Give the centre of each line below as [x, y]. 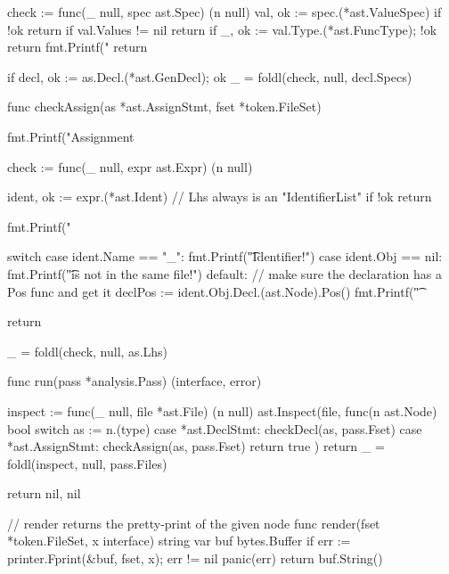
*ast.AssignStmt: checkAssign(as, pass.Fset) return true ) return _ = [196, 446]
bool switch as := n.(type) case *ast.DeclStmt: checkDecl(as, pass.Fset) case [215, 428]
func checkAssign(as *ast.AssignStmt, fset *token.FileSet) [164, 107]
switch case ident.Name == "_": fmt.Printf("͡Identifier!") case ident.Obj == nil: [225, 256]
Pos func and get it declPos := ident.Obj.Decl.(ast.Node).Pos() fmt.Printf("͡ [213, 291]
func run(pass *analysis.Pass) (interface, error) [135, 381]
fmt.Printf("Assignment [71, 136]
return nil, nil [44, 493]
